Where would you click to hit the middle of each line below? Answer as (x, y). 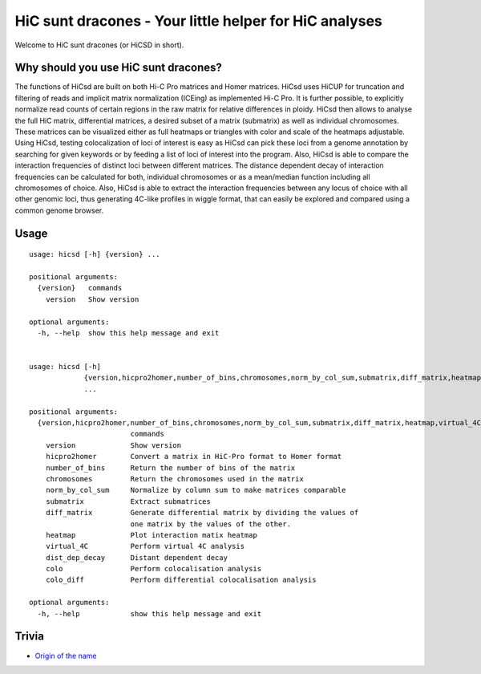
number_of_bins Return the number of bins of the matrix (170, 468)
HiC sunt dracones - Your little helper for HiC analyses (198, 21)
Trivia (29, 637)
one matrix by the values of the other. (211, 524)
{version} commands (80, 288)
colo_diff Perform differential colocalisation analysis (181, 580)
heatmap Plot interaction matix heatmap (152, 535)
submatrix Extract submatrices (128, 501)
